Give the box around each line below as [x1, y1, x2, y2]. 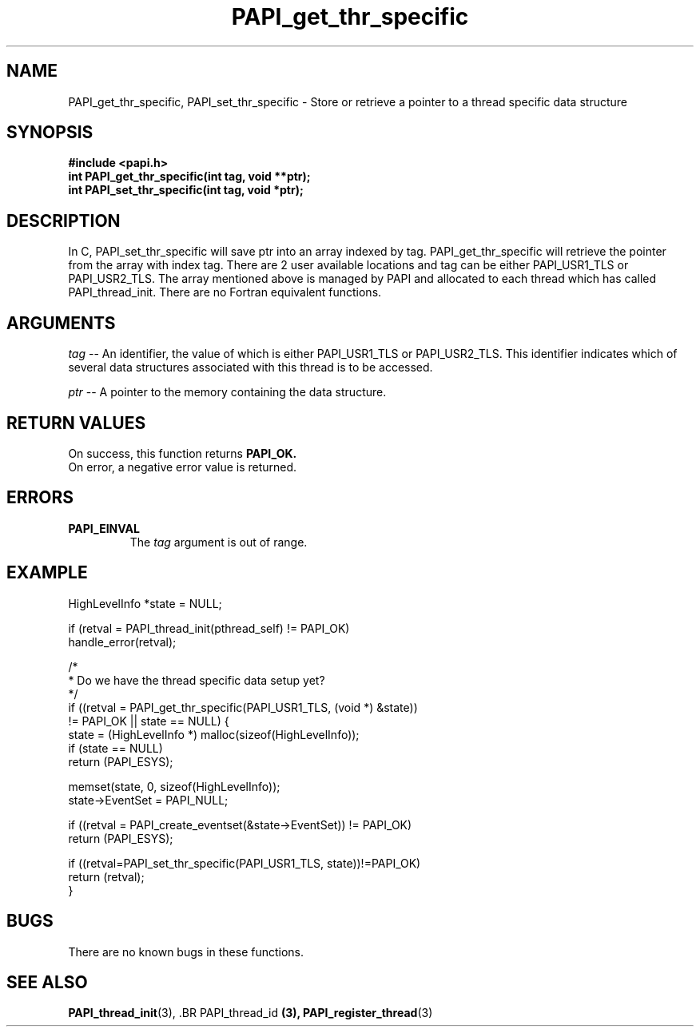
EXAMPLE [6, 562, 88, 583]
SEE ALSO [6, 971, 88, 992]
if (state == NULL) [68, 741, 163, 755]
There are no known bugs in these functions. [68, 944, 304, 959]
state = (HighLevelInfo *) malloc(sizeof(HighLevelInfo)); [68, 727, 360, 741]
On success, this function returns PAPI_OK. [68, 446, 297, 460]
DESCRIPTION [6, 210, 121, 231]
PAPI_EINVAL [68, 521, 140, 535]
